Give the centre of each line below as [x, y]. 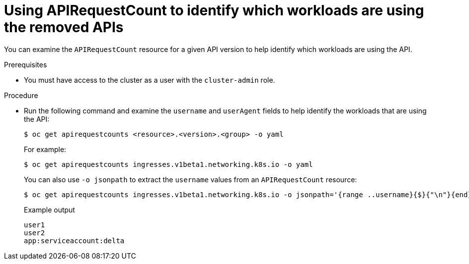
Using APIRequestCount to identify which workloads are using [214, 10]
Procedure [21, 95]
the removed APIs [64, 27]
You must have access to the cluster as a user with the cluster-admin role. [150, 80]
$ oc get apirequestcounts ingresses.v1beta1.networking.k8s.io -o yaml [168, 164]
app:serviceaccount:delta [74, 240]
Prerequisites [26, 64]
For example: [45, 149]
